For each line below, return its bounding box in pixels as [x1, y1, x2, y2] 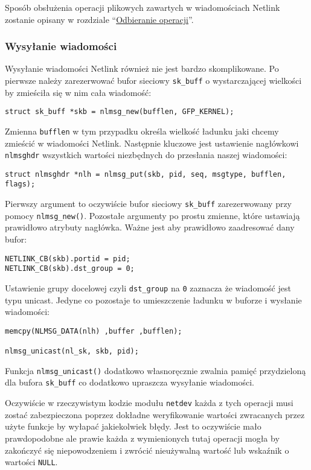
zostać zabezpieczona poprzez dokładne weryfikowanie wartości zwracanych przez [5, 408, 305, 421]
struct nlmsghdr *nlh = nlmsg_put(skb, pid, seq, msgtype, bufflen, [5, 170, 286, 179]
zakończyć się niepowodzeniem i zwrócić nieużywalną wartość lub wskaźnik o [5, 443, 289, 456]
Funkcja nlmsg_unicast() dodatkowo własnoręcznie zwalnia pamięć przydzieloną [5, 364, 306, 376]
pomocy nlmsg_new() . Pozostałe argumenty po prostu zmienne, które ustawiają [5, 209, 300, 221]
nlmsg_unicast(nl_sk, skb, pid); [5, 347, 139, 356]
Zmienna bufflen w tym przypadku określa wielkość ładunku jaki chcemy [5, 124, 279, 137]
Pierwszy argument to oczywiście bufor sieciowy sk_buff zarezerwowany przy [5, 197, 292, 210]
